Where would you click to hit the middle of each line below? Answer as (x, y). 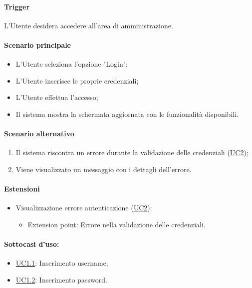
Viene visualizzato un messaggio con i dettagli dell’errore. (104, 169)
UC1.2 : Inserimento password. (61, 279)
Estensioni (22, 189)
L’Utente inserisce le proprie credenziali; (77, 80)
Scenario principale (37, 45)
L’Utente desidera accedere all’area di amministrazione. (89, 25)
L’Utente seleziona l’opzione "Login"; (72, 64)
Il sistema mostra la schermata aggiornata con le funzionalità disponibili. (127, 114)
